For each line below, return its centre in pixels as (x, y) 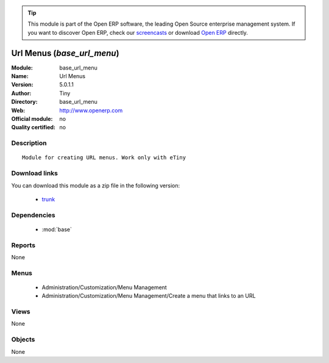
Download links (34, 173)
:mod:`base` (57, 229)
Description (29, 143)
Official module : (32, 119)
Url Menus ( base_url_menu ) (65, 53)
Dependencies (34, 215)
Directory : (24, 102)
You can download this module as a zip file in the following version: (96, 185)
